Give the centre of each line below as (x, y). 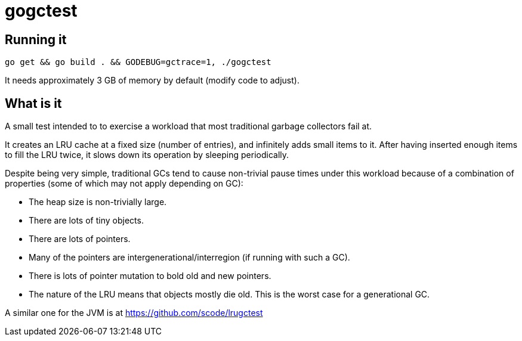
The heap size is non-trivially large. (98, 202)
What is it (33, 103)
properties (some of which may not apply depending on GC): (124, 184)
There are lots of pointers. (80, 239)
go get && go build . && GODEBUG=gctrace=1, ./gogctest (138, 62)
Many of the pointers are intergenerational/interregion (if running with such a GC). (189, 258)
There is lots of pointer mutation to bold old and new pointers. (150, 276)
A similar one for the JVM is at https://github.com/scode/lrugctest (134, 313)
